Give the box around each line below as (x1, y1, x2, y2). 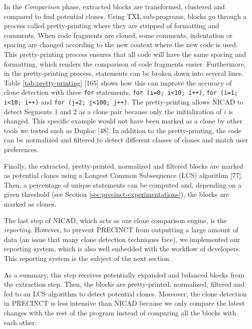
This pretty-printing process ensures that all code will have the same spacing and (4, 49, 246, 59)
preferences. (4, 144, 39, 155)
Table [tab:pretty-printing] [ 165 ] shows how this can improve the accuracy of (4, 77, 232, 87)
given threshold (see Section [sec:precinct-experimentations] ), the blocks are (4, 189, 229, 199)
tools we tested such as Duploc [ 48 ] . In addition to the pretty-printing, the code (4, 125, 242, 135)
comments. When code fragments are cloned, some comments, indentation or (4, 30, 233, 40)
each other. (4, 317, 37, 327)
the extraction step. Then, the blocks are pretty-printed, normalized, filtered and (4, 279, 245, 289)
